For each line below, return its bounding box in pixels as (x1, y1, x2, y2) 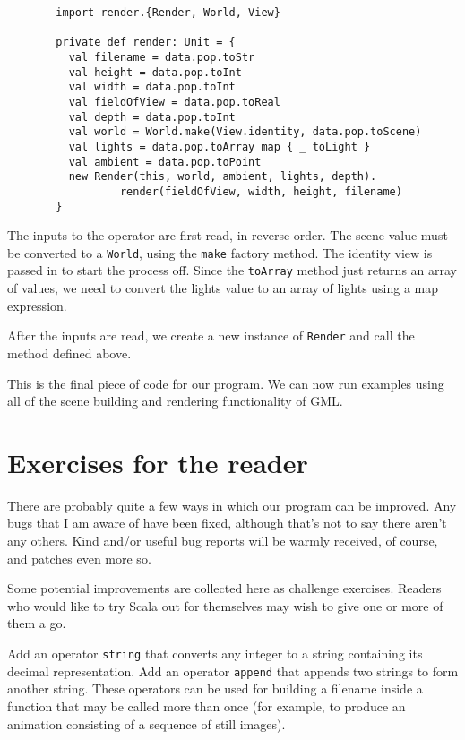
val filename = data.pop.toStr (68, 50, 255, 64)
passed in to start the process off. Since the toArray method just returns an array (7, 261, 457, 280)
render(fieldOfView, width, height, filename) (119, 185, 402, 198)
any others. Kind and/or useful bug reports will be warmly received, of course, (7, 531, 438, 550)
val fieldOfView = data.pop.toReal (68, 95, 280, 108)
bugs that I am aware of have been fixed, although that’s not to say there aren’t (7, 513, 447, 532)
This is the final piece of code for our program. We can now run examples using (7, 374, 444, 392)
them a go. (7, 614, 66, 632)
